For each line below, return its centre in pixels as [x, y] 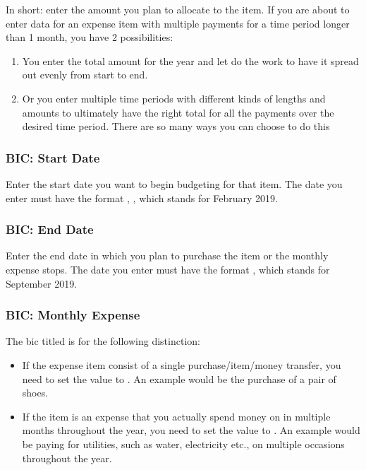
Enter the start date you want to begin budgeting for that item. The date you [174, 183]
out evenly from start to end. [85, 75]
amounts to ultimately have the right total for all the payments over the [178, 112]
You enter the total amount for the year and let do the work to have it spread [190, 60]
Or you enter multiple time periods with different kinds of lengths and [174, 98]
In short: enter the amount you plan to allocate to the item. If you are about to [178, 9]
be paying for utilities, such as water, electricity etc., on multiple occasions [183, 443]
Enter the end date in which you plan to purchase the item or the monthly [167, 255]
